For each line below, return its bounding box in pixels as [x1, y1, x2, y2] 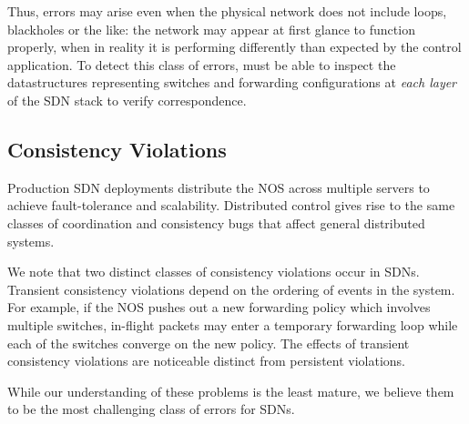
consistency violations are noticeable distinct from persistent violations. [7, 351, 405, 370]
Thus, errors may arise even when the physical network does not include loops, [7, 2, 447, 20]
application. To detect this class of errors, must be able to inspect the [7, 55, 396, 74]
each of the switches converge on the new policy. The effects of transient [7, 333, 410, 352]
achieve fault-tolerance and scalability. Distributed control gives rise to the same [7, 196, 455, 215]
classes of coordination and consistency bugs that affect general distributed [7, 213, 425, 232]
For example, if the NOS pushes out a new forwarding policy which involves [7, 298, 431, 317]
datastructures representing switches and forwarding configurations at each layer [7, 73, 457, 92]
